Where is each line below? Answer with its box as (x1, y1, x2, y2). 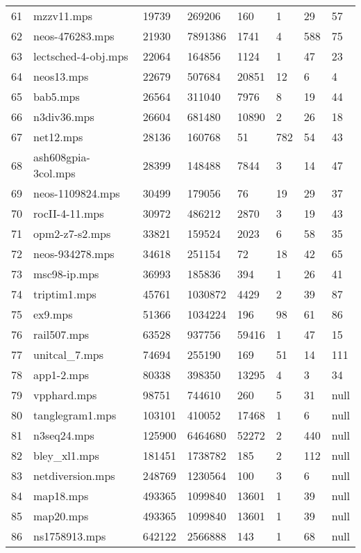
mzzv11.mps (33, 8, 92, 24)
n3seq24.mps (33, 427, 94, 443)
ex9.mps (33, 306, 73, 322)
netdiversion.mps (33, 467, 115, 483)
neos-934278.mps (33, 246, 115, 262)
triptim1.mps (33, 286, 96, 302)
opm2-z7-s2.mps (33, 225, 111, 241)
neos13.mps (33, 68, 89, 84)
